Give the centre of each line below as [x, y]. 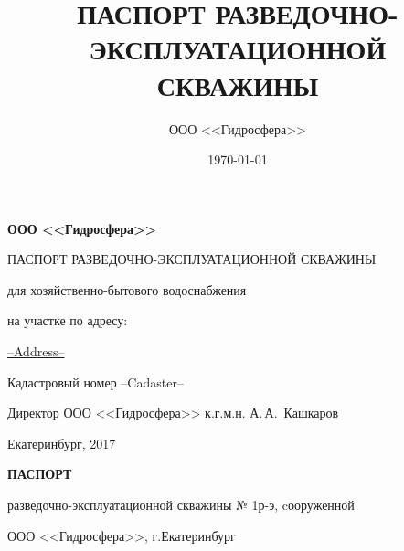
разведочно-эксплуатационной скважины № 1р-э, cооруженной [181, 505]
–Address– [36, 351]
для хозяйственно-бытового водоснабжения [127, 289]
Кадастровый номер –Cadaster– [96, 381]
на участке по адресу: [68, 320]
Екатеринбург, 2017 [62, 443]
